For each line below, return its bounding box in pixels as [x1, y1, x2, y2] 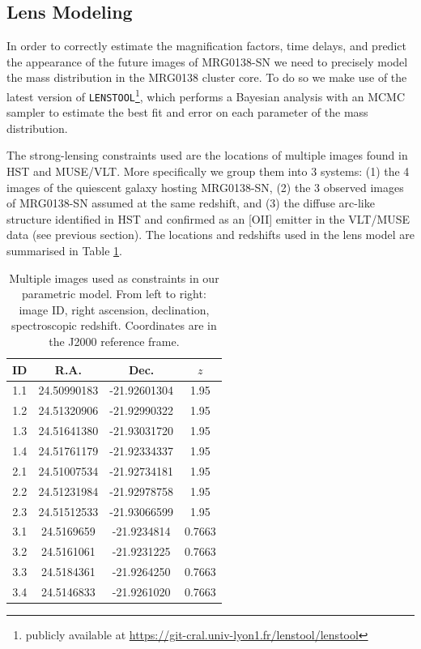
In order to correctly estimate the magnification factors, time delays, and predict [6, 37, 406, 54]
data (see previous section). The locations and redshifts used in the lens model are [6, 226, 415, 243]
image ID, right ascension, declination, [19, 301, 210, 318]
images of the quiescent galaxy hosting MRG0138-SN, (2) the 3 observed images [6, 178, 404, 195]
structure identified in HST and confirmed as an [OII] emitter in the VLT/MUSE [6, 210, 410, 227]
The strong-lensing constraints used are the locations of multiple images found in [6, 147, 408, 164]
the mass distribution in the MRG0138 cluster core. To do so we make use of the [6, 69, 407, 86]
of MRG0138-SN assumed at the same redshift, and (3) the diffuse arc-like [6, 194, 375, 211]
